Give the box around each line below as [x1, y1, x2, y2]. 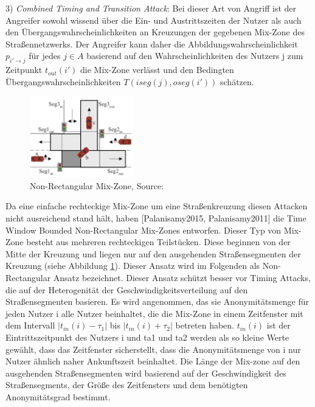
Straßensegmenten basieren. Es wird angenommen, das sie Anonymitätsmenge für [5, 295, 309, 308]
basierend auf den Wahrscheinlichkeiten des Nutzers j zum [86, 49, 303, 62]
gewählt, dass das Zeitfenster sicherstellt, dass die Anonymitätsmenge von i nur [5, 343, 301, 355]
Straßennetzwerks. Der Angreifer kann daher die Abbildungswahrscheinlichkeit [5, 37, 298, 50]
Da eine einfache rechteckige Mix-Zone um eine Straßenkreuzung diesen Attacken [5, 200, 308, 212]
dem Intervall [5, 319, 55, 332]
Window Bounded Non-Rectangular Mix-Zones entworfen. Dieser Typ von [5, 223, 282, 236]
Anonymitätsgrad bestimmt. [5, 390, 111, 403]
